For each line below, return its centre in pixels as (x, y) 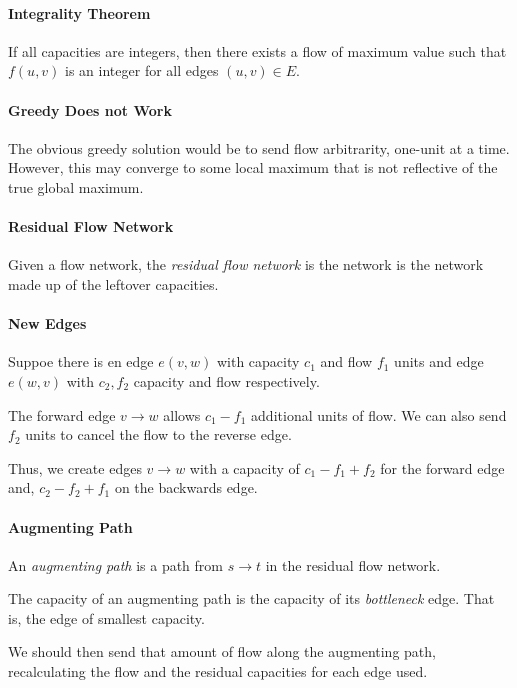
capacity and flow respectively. (226, 380)
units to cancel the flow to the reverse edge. (158, 434)
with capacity (258, 361)
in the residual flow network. (353, 564)
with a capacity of (244, 467)
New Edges (47, 323)
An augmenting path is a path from (116, 564)
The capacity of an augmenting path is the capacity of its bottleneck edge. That (251, 598)
